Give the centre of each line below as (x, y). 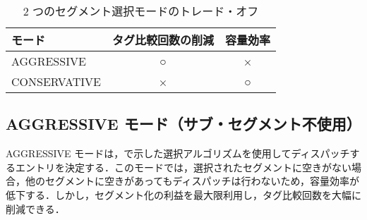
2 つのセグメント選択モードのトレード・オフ (141, 11)
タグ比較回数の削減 (163, 40)
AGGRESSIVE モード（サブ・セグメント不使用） (183, 124)
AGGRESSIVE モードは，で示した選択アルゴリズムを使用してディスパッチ (178, 153)
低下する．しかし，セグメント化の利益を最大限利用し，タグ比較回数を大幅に (183, 194)
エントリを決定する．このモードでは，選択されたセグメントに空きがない (183, 167)
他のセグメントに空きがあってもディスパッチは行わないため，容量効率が (192, 181)
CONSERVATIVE (56, 81)
